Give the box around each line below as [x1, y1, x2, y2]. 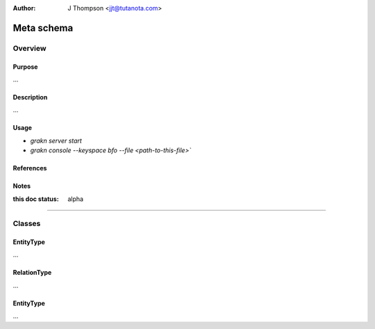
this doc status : [12, 195, 59, 203]
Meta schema [12, 22, 74, 34]
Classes [12, 219, 41, 229]
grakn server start [30, 136, 83, 145]
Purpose [12, 63, 38, 71]
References [12, 164, 47, 172]
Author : [12, 4, 36, 12]
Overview [12, 43, 47, 53]
